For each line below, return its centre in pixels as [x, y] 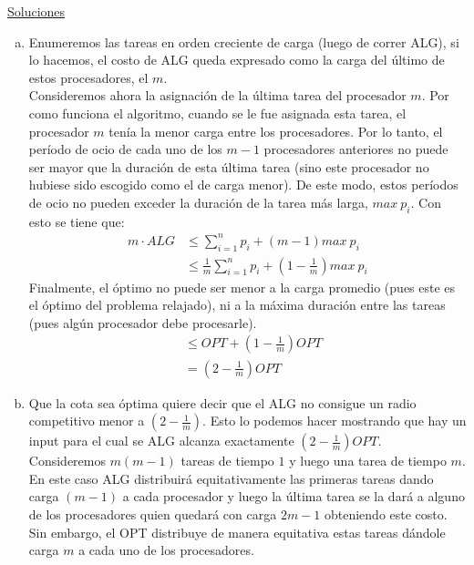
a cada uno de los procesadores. [166, 550]
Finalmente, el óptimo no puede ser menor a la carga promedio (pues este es [242, 287]
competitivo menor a [87, 421]
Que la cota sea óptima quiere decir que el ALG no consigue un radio [222, 402]
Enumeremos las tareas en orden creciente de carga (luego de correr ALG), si [244, 41]
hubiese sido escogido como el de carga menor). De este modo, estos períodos [243, 185]
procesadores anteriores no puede [356, 149]
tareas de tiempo [227, 461]
